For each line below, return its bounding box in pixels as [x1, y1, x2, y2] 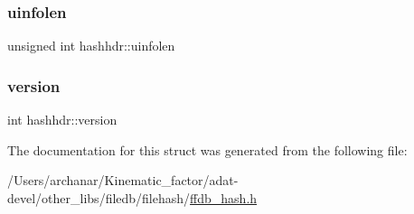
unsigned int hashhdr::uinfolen [7, 36, 175, 55]
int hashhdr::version [7, 110, 118, 129]
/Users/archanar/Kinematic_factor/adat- [7, 171, 239, 190]
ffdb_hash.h [190, 188, 258, 207]
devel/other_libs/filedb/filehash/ [7, 188, 191, 207]
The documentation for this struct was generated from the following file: [7, 140, 408, 159]
